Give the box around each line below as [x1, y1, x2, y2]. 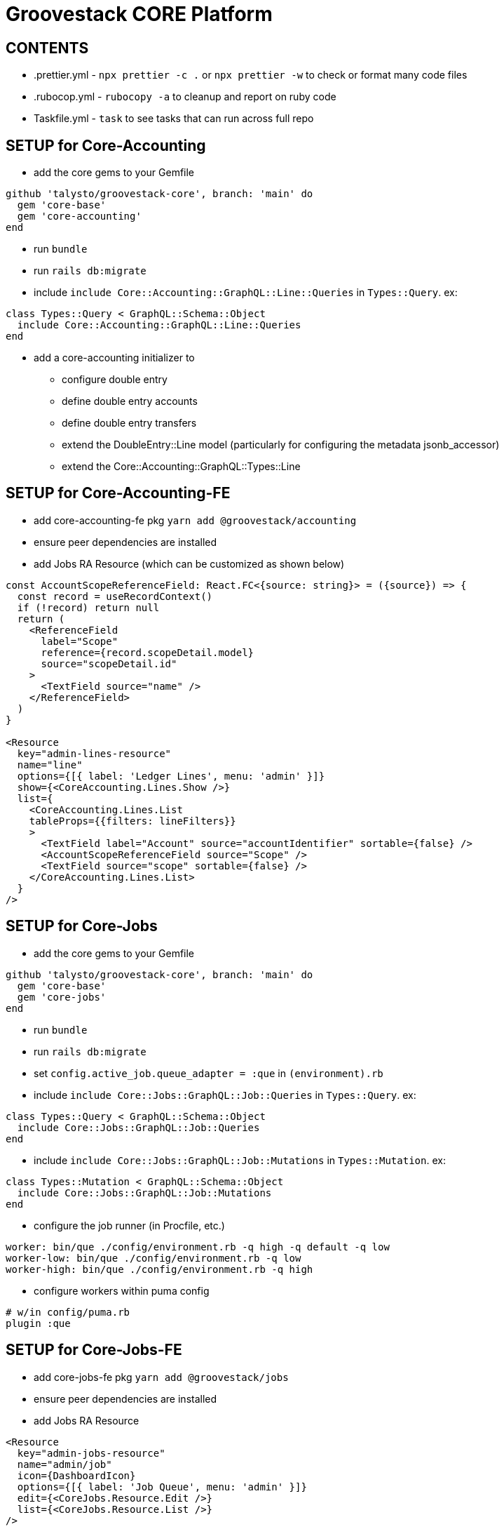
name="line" [17, 759, 83, 770]
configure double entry [62, 373, 168, 386]
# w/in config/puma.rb [6, 1306, 130, 1318]
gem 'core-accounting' [17, 211, 142, 222]
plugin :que [6, 1317, 71, 1329]
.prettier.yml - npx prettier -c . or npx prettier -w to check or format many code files [34, 69, 468, 81]
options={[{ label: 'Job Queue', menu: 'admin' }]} [17, 1481, 307, 1493]
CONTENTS [6, 39, 89, 57]
